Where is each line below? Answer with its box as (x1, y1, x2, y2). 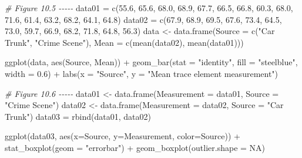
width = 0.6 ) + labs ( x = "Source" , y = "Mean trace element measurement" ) (5, 67, 278, 79)
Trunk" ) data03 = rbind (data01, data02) (5, 110, 151, 122)
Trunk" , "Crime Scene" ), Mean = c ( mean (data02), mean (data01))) (5, 36, 244, 48)
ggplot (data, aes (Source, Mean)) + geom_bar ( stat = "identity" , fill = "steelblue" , (5, 56, 298, 68)
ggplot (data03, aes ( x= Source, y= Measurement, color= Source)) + (5, 130, 240, 142)
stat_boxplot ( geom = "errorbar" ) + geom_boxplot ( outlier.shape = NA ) (5, 141, 266, 153)
